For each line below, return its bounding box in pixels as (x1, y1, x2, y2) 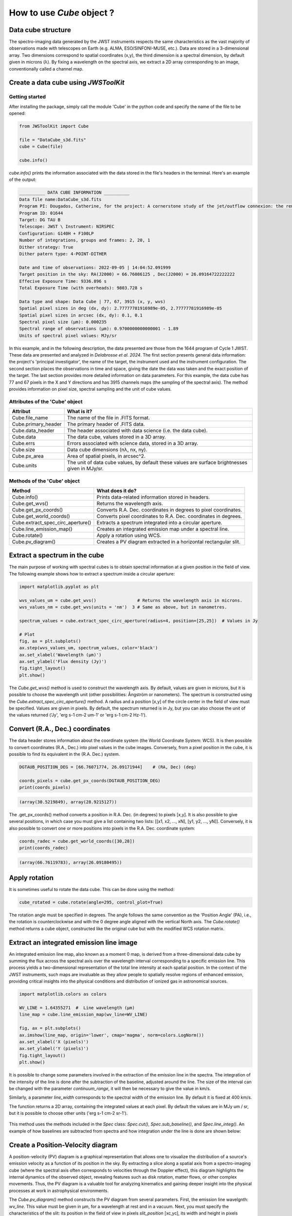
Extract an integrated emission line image (9, 938, 138, 947)
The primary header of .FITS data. (67, 421, 145, 428)
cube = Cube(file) (19, 144, 63, 149)
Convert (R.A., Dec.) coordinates (9, 725, 110, 733)
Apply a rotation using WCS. (96, 532, 162, 538)
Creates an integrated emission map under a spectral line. (96, 525, 229, 532)
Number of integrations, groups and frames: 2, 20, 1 (19, 237, 150, 243)
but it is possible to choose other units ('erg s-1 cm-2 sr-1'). (9, 1110, 128, 1116)
